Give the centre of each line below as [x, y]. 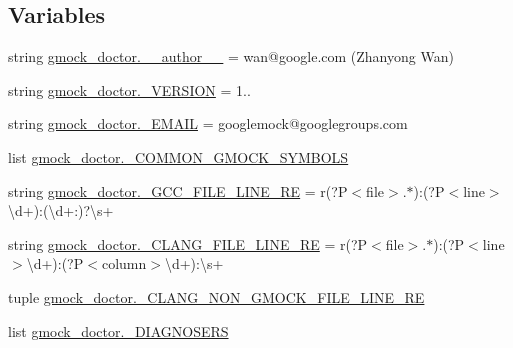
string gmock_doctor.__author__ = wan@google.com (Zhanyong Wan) [231, 56]
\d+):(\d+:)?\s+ [61, 210]
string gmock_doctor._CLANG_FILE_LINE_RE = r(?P [188, 243]
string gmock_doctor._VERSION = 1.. [129, 89]
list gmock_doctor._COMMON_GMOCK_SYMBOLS [178, 156]
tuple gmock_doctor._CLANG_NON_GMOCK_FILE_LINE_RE [216, 296]
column [124, 263]
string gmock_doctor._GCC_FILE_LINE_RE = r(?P [178, 190]
